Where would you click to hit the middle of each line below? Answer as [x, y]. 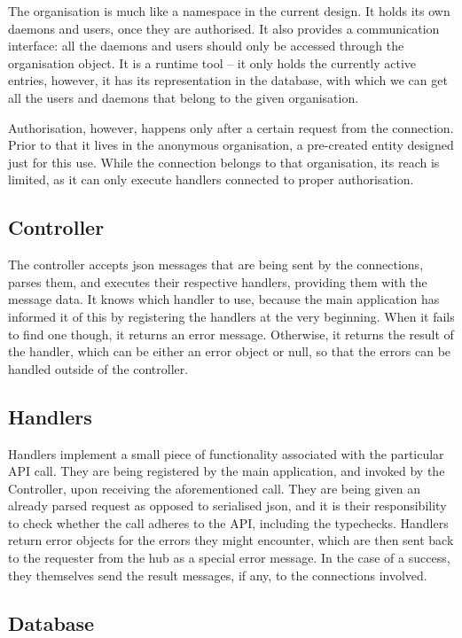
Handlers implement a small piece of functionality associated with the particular [226, 453]
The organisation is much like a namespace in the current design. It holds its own [229, 11]
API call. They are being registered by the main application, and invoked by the [227, 471]
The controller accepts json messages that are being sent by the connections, [216, 265]
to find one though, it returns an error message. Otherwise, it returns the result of [231, 334]
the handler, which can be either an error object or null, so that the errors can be [230, 351]
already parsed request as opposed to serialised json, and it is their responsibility [227, 506]
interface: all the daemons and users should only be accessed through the [206, 46]
